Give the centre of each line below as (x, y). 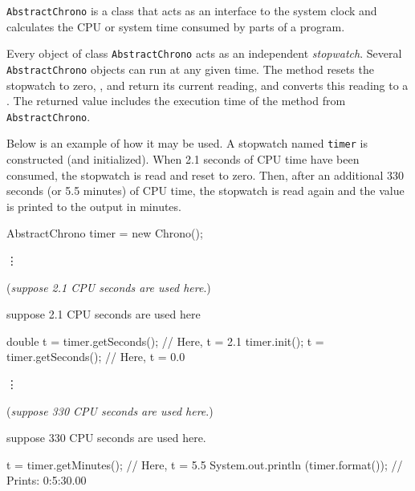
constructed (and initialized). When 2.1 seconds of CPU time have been (183, 159)
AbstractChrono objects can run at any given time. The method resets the (190, 69)
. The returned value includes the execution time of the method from (176, 101)
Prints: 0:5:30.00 (47, 480)
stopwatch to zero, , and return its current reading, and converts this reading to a (207, 85)
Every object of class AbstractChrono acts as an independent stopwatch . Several (204, 53)
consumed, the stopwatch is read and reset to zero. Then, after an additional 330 (205, 174)
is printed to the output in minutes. (94, 206)
